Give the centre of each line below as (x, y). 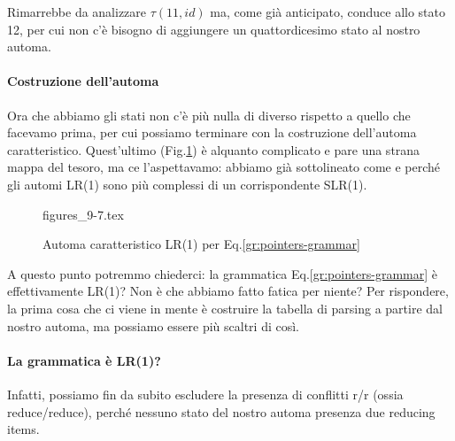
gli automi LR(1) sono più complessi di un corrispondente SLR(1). (187, 184)
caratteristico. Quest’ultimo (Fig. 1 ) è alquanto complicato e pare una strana (214, 149)
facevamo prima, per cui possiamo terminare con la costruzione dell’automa (212, 132)
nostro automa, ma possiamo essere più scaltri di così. (154, 325)
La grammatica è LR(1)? (84, 360)
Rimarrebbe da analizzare (77, 12)
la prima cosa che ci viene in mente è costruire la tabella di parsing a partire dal (225, 308)
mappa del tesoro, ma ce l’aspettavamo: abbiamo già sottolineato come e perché (224, 167)
